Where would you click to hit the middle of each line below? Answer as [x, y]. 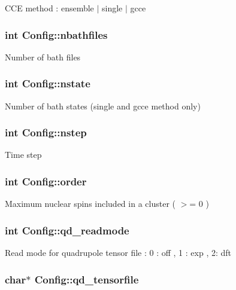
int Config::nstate [48, 83]
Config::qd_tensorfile [87, 279]
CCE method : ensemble [49, 8]
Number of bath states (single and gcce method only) [103, 106]
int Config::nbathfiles [56, 34]
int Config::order [46, 181]
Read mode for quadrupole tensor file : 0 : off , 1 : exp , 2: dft [118, 253]
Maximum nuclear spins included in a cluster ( [90, 204]
